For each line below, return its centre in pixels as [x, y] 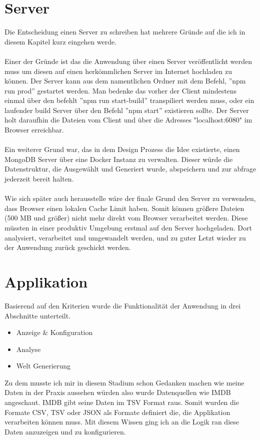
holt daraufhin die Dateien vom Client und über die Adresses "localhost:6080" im [128, 120]
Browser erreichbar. [34, 130]
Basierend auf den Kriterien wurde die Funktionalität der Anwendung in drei [123, 305]
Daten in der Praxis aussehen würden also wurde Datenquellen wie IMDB [118, 392]
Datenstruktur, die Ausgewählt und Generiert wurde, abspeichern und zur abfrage [130, 169]
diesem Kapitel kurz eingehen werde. [61, 41]
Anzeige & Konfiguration [54, 332]
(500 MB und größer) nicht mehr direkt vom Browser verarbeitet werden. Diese [126, 218]
